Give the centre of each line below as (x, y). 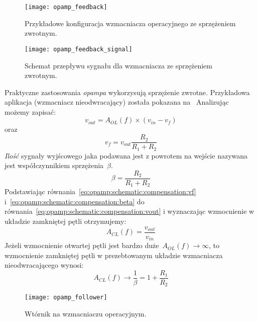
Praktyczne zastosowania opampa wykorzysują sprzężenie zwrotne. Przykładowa (127, 92)
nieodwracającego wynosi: (44, 265)
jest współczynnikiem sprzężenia (54, 165)
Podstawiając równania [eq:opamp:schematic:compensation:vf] (100, 191)
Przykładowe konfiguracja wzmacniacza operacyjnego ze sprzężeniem (130, 23)
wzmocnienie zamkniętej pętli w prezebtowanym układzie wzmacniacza (114, 255)
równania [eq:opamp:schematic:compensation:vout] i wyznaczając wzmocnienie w (130, 211)
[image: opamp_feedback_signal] (79, 49)
